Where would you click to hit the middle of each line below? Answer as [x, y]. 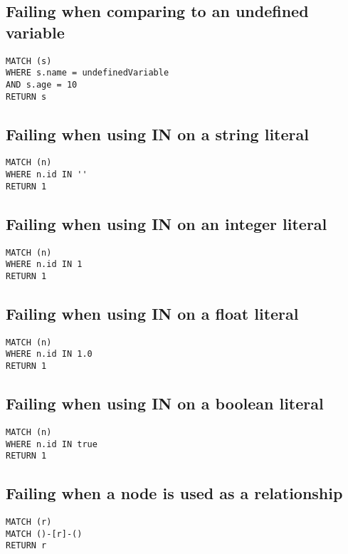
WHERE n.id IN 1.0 [49, 354]
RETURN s [26, 96]
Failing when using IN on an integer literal [167, 223]
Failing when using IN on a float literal [152, 313]
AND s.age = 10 [42, 84]
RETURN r [26, 546]
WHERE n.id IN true [52, 444]
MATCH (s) [29, 61]
